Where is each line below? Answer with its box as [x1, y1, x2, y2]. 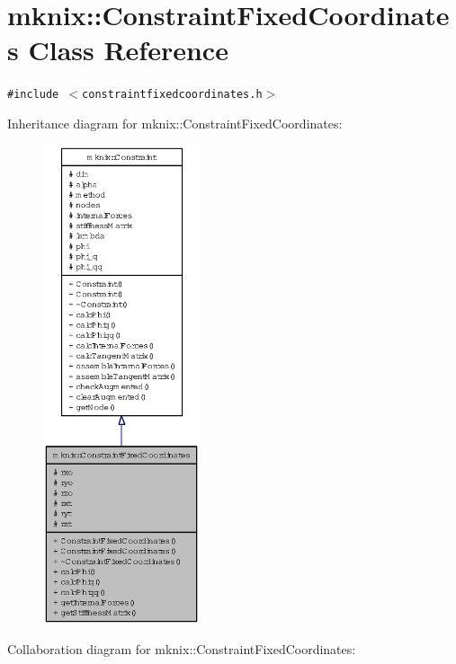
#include [7, 88, 59, 102]
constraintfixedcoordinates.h [82, 88, 263, 102]
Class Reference [28, 31, 228, 68]
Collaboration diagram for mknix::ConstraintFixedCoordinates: [7, 640, 356, 659]
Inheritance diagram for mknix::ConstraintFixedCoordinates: [7, 113, 343, 132]
